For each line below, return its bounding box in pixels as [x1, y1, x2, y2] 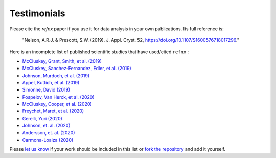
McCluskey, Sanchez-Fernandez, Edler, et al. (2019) [22, 65, 131, 72]
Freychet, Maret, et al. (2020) [22, 108, 84, 115]
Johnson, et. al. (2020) [22, 123, 71, 129]
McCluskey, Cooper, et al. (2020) [22, 101, 92, 107]
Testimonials [9, 8, 65, 19]
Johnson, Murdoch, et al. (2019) [22, 72, 89, 79]
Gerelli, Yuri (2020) [22, 115, 62, 121]
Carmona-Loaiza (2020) [22, 137, 74, 143]
